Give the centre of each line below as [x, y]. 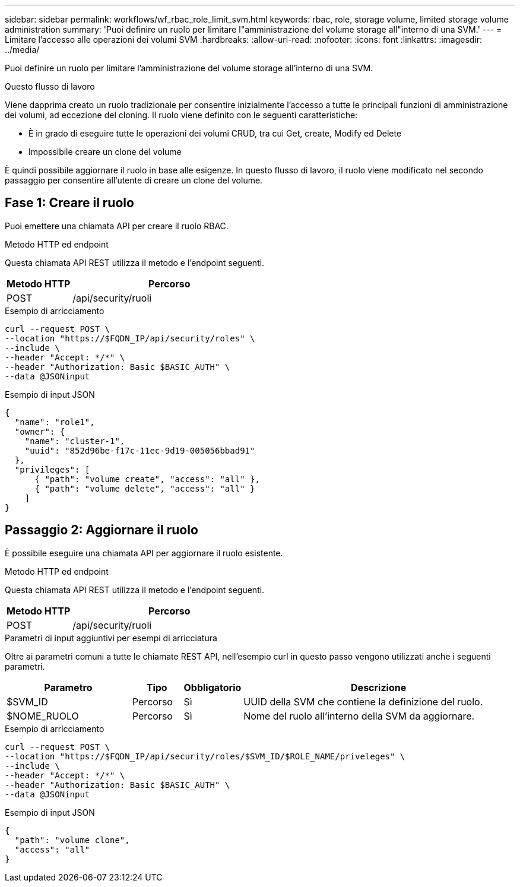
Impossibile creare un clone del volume [105, 152]
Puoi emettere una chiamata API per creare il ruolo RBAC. [117, 226]
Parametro [68, 687]
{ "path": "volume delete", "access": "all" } [145, 488]
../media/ [22, 50]
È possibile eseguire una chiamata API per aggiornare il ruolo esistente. [144, 553]
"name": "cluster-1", [75, 441]
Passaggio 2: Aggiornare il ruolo [102, 530]
